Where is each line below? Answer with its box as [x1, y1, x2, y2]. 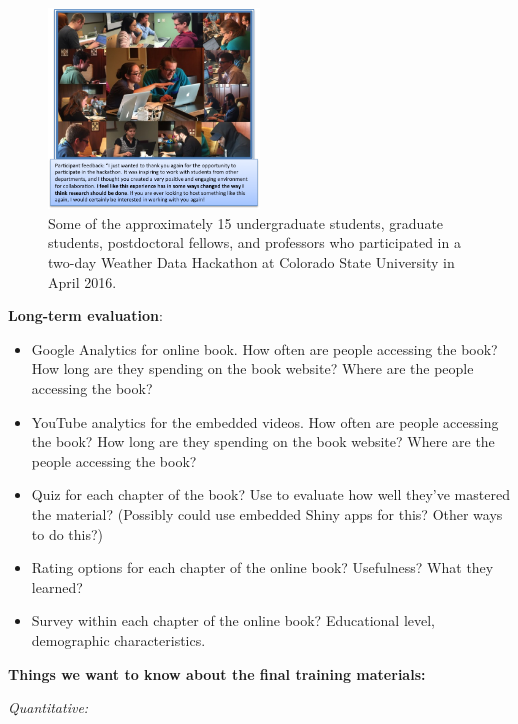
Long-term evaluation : [8, 305, 163, 326]
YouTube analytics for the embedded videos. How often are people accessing [31, 411, 499, 432]
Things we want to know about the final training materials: [8, 663, 426, 684]
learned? [31, 576, 83, 597]
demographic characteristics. [31, 629, 206, 650]
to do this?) [31, 523, 104, 544]
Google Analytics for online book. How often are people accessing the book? [31, 338, 498, 359]
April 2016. [48, 271, 117, 292]
